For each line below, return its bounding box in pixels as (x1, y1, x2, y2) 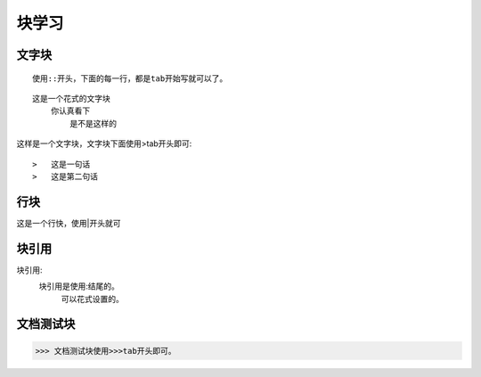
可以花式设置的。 (61, 293, 124, 304)
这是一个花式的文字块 (32, 94, 110, 103)
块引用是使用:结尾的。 (38, 281, 120, 291)
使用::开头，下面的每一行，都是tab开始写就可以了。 (32, 73, 228, 84)
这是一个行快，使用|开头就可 (16, 217, 121, 228)
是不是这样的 (69, 119, 118, 128)
